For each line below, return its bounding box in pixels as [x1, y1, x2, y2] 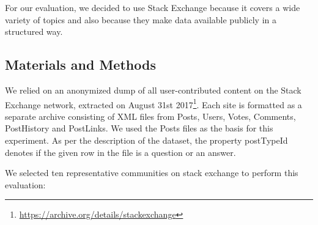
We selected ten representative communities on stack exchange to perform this [5, 166, 298, 179]
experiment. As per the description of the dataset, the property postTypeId [5, 134, 288, 147]
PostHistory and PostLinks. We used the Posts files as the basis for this [5, 122, 273, 135]
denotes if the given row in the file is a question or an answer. [5, 146, 236, 158]
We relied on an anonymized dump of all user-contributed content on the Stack [5, 83, 301, 96]
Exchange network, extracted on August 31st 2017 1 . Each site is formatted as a [5, 96, 302, 111]
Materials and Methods [5, 55, 156, 74]
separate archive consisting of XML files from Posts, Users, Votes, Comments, [5, 109, 296, 122]
